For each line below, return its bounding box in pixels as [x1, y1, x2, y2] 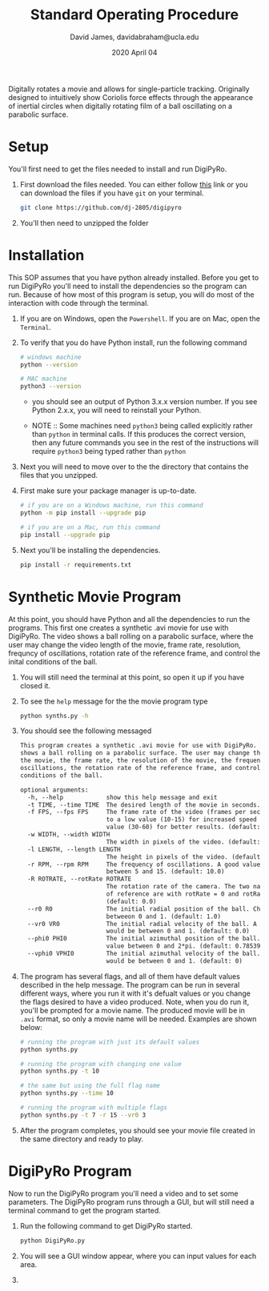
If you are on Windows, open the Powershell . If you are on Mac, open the [19, 314, 260, 323]
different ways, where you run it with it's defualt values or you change [19, 988, 251, 998]
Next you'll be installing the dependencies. [19, 545, 161, 555]
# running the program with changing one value [19, 1060, 182, 1068]
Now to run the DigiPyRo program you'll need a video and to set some [8, 1189, 239, 1198]
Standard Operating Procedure [30, 6, 239, 24]
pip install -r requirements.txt [19, 560, 132, 569]
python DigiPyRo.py [19, 1237, 86, 1245]
